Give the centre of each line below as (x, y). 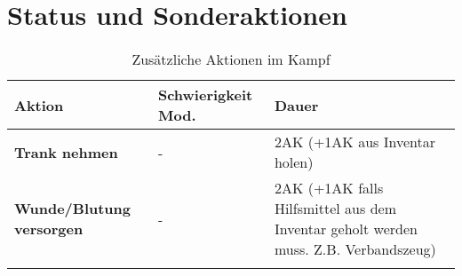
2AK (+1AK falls (329, 188)
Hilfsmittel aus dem (335, 209)
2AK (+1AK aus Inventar (354, 142)
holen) (294, 162)
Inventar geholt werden (346, 229)
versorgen (49, 229)
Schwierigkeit (205, 95)
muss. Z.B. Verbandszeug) (355, 249)
